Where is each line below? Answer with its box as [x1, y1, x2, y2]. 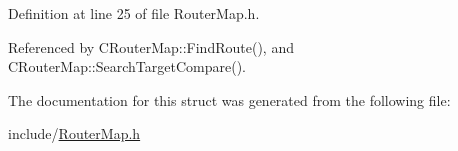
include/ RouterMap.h [8, 123, 141, 144]
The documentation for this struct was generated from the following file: [8, 89, 451, 110]
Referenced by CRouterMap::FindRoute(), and [8, 36, 294, 57]
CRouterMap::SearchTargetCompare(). [8, 56, 246, 77]
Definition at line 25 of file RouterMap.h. [8, 3, 260, 23]
